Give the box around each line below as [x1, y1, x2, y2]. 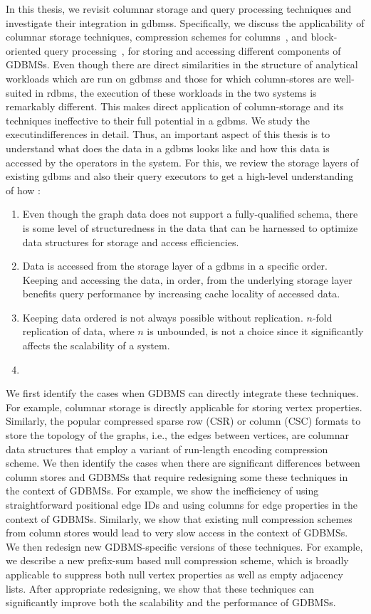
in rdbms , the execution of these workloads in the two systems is [35, 85, 317, 100]
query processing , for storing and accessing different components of [44, 43, 341, 58]
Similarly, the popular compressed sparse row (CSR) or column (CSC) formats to [6, 413, 361, 428]
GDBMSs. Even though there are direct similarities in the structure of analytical [6, 57, 358, 72]
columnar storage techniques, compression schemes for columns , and [6, 29, 308, 44]
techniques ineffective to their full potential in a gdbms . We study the [6, 112, 310, 127]
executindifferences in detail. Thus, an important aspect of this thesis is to [6, 127, 330, 142]
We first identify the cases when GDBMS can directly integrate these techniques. [6, 386, 359, 401]
